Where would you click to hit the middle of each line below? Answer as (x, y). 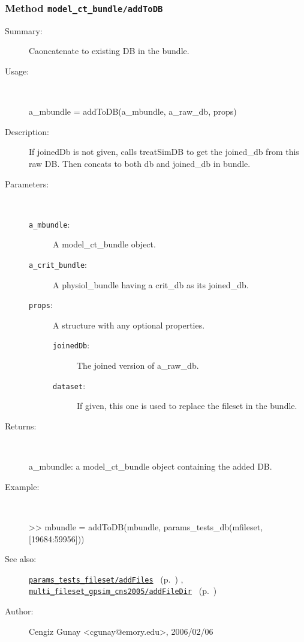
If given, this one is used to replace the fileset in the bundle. (187, 406)
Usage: (17, 71)
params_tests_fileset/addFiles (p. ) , (106, 579)
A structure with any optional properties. (129, 325)
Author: (19, 611)
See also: (21, 559)
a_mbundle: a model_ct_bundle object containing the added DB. (151, 466)
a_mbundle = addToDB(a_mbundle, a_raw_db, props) (133, 111)
